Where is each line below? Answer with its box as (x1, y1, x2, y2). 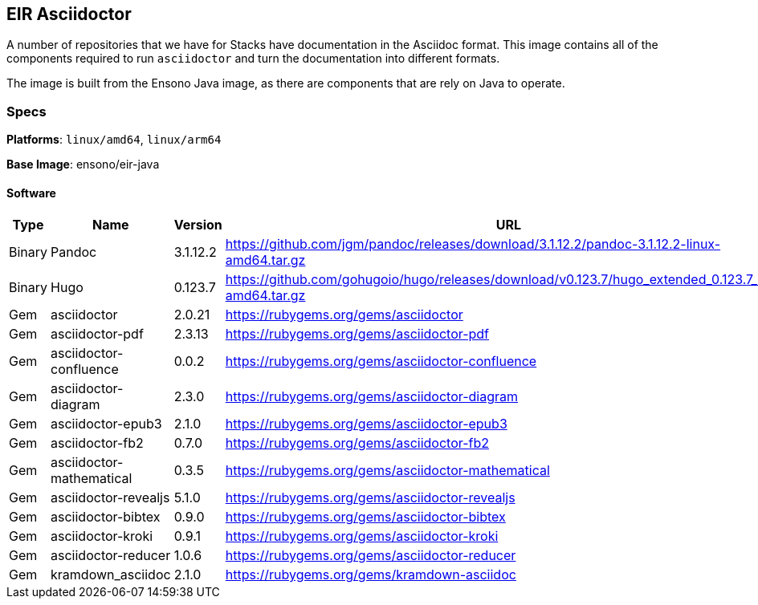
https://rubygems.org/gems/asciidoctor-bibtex (225, 509, 506, 526)
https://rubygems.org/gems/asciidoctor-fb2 (225, 435, 489, 452)
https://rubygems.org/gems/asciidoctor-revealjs (225, 489, 516, 506)
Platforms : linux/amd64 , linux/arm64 (6, 132, 222, 147)
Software (6, 185, 56, 200)
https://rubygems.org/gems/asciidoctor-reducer (225, 547, 516, 564)
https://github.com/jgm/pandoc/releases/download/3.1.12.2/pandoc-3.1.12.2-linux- (225, 236, 721, 253)
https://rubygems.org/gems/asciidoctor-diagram (225, 388, 518, 405)
